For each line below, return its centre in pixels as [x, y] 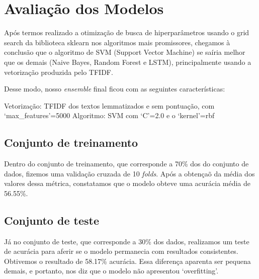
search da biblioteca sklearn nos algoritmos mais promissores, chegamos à [117, 42]
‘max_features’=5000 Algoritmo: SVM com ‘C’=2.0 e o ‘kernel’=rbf [109, 115]
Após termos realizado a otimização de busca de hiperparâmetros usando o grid [127, 32]
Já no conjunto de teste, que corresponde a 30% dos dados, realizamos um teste [127, 241]
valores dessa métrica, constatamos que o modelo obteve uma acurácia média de [127, 183]
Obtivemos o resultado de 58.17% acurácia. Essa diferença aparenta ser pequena [127, 261]
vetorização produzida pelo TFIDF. [59, 72]
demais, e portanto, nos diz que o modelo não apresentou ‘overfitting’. [111, 271]
